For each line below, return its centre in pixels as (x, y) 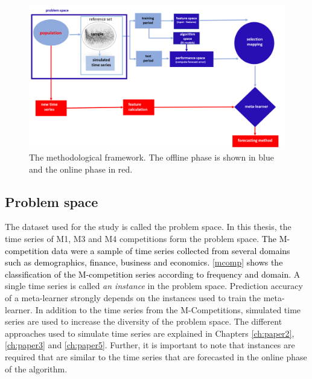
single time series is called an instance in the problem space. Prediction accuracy (154, 286)
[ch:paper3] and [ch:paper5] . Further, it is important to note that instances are (150, 345)
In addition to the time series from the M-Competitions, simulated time (168, 309)
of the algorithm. (36, 368)
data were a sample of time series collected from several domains (171, 250)
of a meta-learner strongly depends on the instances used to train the (133, 298)
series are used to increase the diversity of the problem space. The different (144, 321)
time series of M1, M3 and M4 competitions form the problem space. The (141, 239)
